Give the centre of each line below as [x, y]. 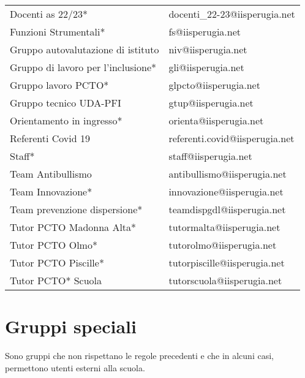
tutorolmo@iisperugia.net [223, 245]
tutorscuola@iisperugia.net [225, 280]
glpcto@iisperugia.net [214, 85]
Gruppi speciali [71, 326]
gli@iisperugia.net [206, 67]
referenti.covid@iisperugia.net [232, 138]
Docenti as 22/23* [49, 14]
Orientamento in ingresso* [66, 120]
